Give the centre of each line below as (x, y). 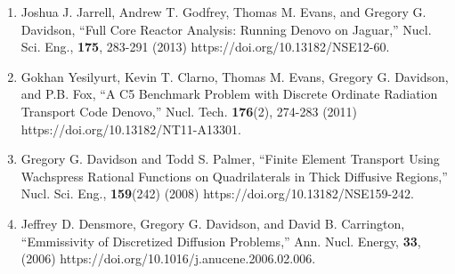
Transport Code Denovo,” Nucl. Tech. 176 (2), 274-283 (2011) (189, 111)
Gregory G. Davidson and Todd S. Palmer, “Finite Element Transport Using (230, 159)
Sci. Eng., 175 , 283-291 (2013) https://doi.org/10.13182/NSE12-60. (205, 47)
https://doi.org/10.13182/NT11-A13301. (131, 129)
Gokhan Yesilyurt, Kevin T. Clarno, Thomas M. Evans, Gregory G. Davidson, (235, 76)
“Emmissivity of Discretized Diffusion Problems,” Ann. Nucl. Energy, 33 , (221, 241)
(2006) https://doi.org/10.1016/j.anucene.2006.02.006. (168, 258)
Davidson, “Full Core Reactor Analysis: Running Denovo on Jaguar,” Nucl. (226, 29)
